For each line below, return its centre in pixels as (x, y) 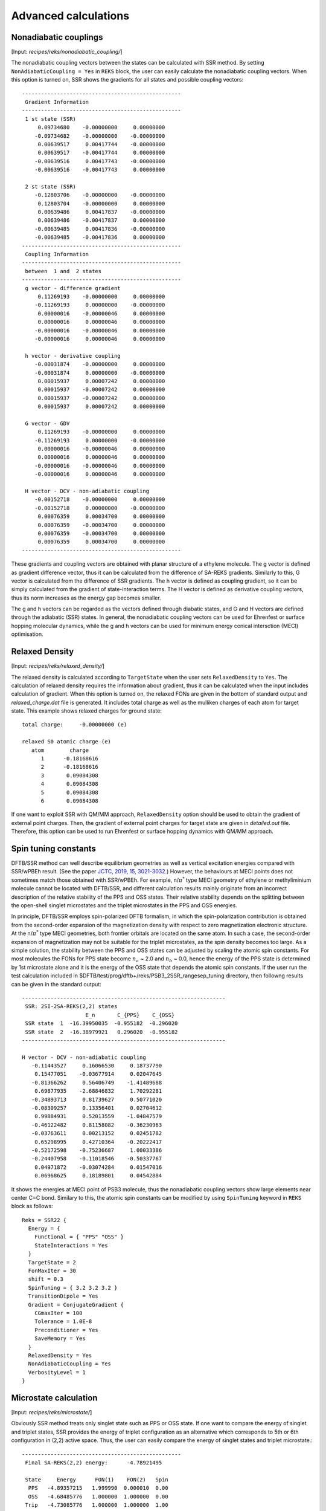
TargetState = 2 (52, 1262)
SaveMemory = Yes (60, 1338)
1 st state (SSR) (51, 119)
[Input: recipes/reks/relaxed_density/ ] (58, 666)
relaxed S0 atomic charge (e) (67, 742)
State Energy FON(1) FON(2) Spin (97, 1480)
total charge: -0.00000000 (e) (75, 725)
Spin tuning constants (53, 848)
